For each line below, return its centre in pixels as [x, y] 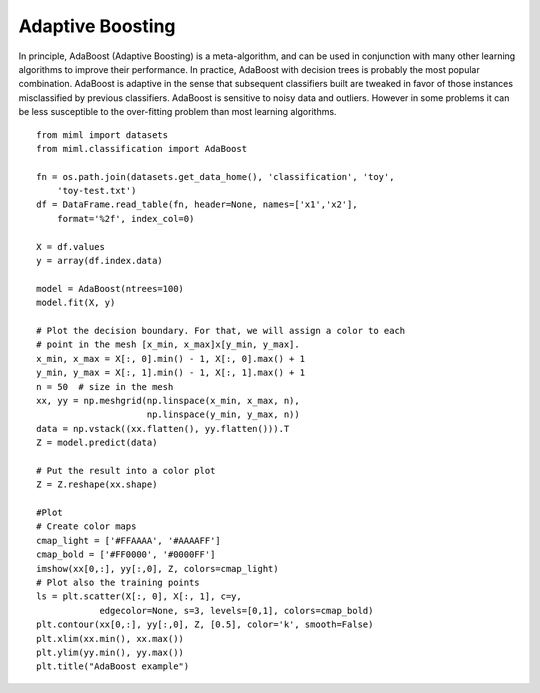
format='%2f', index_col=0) [125, 218]
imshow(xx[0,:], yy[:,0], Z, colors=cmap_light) [157, 568]
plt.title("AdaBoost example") [113, 666]
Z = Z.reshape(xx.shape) [97, 484]
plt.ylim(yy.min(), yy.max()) [110, 652]
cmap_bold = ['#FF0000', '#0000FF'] [126, 554]
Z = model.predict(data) [97, 443]
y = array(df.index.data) [100, 261]
